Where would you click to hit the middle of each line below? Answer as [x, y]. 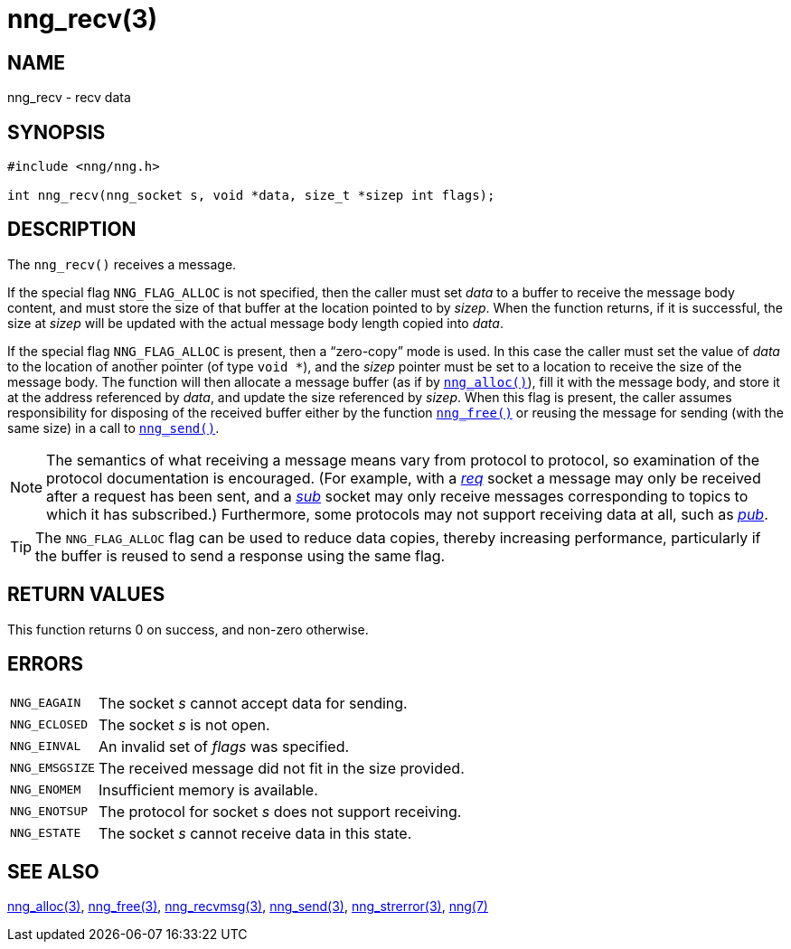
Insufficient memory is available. [208, 789]
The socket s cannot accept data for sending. [253, 703]
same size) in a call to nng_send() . [113, 428]
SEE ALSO [53, 871]
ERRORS [46, 664]
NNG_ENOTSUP [49, 812]
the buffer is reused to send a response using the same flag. [240, 555]
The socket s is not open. [184, 724]
